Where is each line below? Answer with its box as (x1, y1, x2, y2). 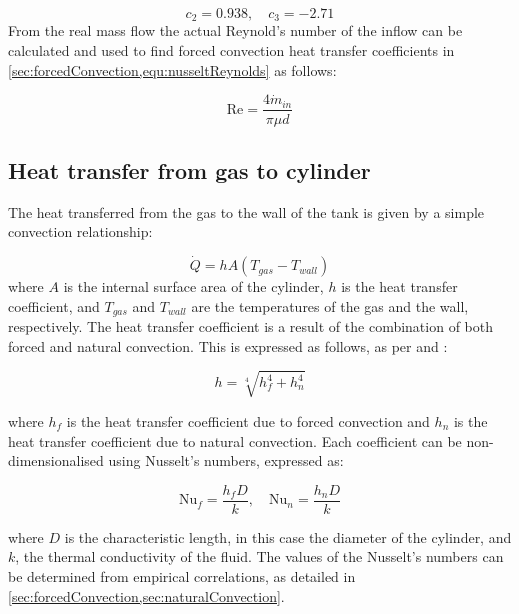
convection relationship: (8, 221, 153, 242)
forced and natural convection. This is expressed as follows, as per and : (8, 335, 448, 356)
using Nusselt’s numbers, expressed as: (108, 450, 344, 471)
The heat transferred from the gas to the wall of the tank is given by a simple (8, 201, 485, 222)
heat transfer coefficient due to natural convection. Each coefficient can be (8, 430, 462, 451)
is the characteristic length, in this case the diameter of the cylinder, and (64, 526, 512, 547)
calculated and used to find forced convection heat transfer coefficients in (8, 40, 455, 61)
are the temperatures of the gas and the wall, (191, 295, 469, 316)
